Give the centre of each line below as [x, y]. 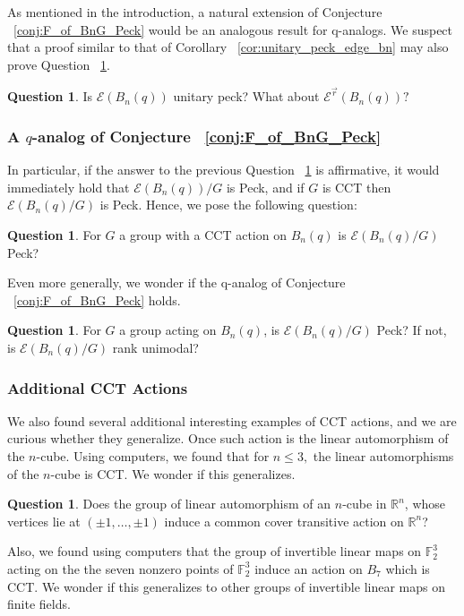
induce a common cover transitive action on [284, 521]
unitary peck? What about [246, 96]
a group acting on [168, 330]
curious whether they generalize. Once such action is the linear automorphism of [228, 438]
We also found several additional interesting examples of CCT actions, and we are [232, 420]
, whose [425, 504]
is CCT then [357, 187]
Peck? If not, [412, 330]
